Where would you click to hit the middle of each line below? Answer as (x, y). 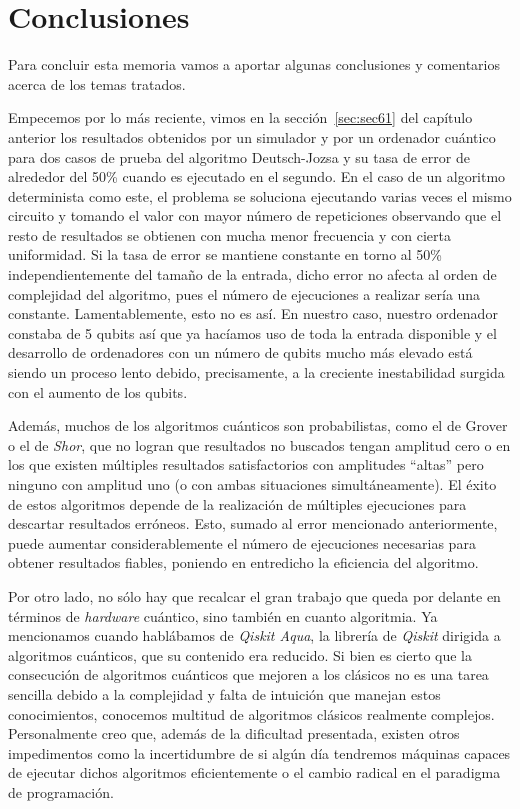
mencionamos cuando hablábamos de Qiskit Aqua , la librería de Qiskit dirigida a (254, 635)
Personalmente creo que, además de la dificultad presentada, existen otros (234, 733)
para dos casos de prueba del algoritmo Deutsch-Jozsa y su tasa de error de (239, 156)
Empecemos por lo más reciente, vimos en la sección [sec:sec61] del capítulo (240, 117)
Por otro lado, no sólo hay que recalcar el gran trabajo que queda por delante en (254, 595)
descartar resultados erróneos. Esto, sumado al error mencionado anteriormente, (253, 523)
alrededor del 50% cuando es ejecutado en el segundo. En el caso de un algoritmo (257, 176)
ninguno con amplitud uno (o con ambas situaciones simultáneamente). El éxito (252, 484)
